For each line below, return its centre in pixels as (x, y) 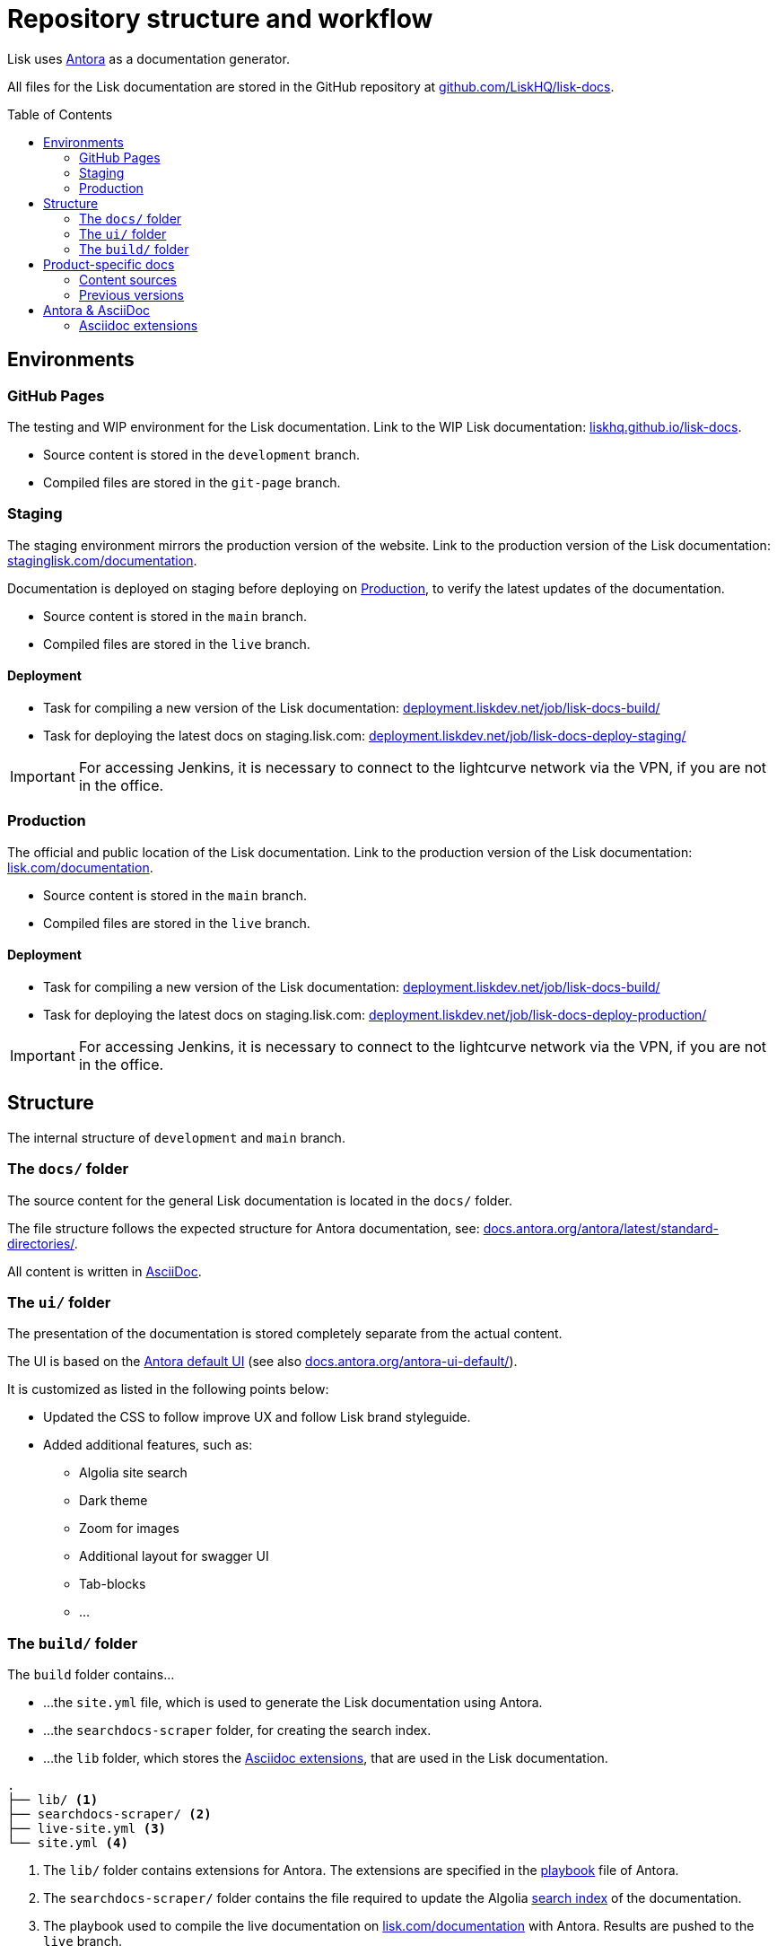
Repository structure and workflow (220, 19)
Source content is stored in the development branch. (202, 454)
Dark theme (113, 1501)
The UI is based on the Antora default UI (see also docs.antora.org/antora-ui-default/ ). (262, 1362)
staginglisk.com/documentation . (102, 560)
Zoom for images (129, 1529)
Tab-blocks (113, 1584)
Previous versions (131, 294)
